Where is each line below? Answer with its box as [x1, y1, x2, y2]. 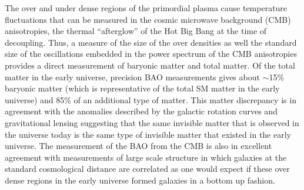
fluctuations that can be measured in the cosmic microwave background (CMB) [5, 13, 291, 25]
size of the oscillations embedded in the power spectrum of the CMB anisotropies [5, 48, 297, 60]
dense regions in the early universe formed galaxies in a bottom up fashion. [5, 174, 275, 186]
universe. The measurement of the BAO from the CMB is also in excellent [5, 140, 272, 152]
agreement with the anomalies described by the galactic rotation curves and [5, 105, 278, 117]
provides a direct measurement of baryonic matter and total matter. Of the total [5, 59, 295, 71]
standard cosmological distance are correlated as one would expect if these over [5, 162, 290, 175]
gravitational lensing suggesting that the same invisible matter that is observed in [5, 116, 299, 128]
